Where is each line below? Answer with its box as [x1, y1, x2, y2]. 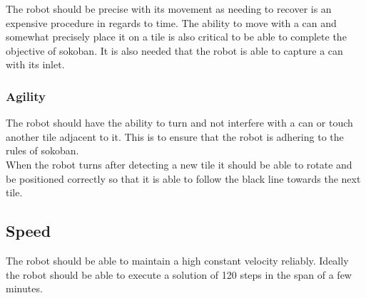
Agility [6, 87, 46, 105]
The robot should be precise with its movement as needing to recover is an [6, 1, 332, 16]
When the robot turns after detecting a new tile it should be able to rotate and [6, 156, 352, 171]
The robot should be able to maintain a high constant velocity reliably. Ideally [6, 252, 349, 267]
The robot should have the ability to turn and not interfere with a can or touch [6, 115, 353, 130]
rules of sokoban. [6, 143, 79, 158]
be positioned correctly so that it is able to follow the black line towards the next [6, 171, 361, 186]
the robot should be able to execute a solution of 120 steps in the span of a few [6, 267, 352, 282]
